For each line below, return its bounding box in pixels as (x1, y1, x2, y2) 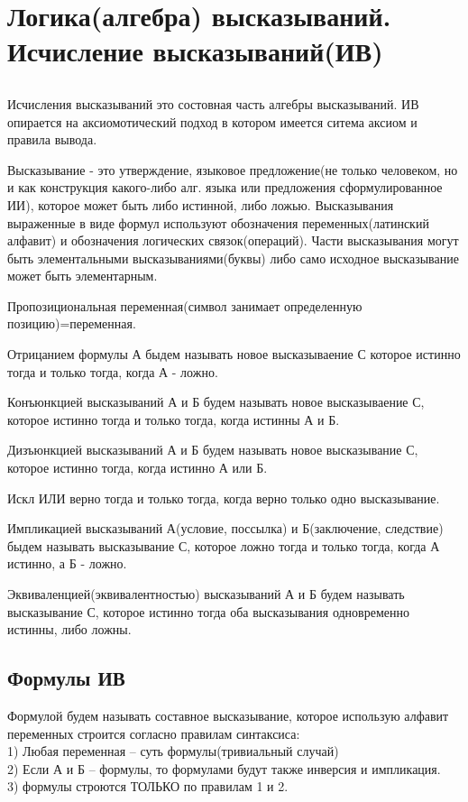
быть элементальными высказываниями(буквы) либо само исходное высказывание (7, 248, 459, 267)
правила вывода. (7, 130, 97, 149)
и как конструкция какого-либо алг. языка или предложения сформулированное (7, 178, 443, 197)
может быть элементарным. (7, 266, 158, 285)
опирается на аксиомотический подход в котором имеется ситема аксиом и (7, 112, 418, 131)
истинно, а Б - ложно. (7, 554, 127, 573)
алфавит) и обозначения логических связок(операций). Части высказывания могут (7, 231, 459, 250)
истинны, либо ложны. (7, 620, 132, 639)
